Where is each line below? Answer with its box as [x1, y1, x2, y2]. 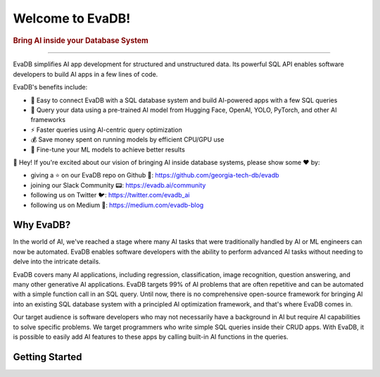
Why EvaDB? [13, 219, 71, 231]
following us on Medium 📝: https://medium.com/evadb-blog [30, 201, 204, 209]
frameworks [30, 116, 66, 124]
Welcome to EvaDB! [13, 11, 131, 26]
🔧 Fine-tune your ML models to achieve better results [30, 145, 186, 154]
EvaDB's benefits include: [13, 83, 88, 92]
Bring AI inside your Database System [13, 35, 149, 45]
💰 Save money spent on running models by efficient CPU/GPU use [30, 135, 224, 144]
